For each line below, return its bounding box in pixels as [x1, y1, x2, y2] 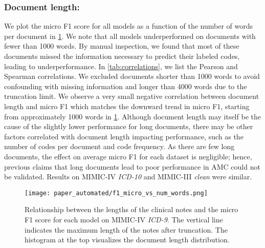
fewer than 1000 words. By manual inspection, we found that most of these [4, 40, 239, 51]
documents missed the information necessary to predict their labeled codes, [4, 51, 240, 61]
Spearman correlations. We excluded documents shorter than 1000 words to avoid [4, 71, 260, 81]
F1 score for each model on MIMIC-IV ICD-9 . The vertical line [25, 214, 223, 224]
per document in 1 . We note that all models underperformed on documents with [4, 30, 256, 41]
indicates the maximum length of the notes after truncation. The [25, 224, 228, 235]
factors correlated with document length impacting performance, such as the [4, 131, 244, 141]
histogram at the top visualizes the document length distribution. [25, 234, 230, 245]
